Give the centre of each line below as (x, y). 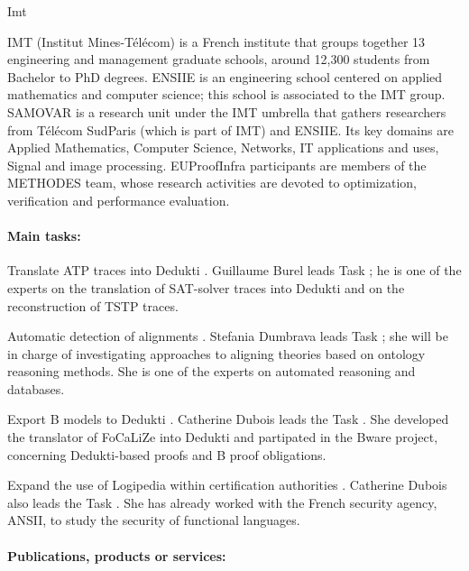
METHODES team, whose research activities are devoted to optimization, (212, 183)
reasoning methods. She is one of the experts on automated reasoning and (212, 371)
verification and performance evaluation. (119, 200)
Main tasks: (44, 236)
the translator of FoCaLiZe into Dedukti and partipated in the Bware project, (223, 437)
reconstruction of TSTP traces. (93, 305)
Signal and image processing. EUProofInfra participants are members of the (217, 165)
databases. (36, 388)
